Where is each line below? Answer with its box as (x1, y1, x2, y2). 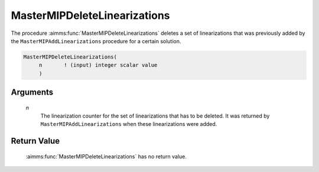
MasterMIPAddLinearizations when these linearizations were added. (40, 121, 217, 128)
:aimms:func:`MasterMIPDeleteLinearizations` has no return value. (25, 152, 187, 160)
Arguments (11, 87, 54, 98)
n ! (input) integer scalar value (38, 62, 158, 69)
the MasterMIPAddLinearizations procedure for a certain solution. (11, 37, 181, 44)
